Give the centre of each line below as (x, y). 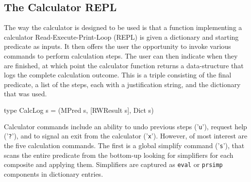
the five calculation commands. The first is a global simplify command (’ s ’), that (124, 145)
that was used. (25, 94)
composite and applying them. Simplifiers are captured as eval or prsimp (113, 164)
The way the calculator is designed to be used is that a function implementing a (123, 27)
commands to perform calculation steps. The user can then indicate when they (121, 55)
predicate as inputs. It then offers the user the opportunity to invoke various (117, 46)
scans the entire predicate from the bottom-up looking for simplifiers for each (119, 155)
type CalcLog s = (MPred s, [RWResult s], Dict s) (79, 110)
